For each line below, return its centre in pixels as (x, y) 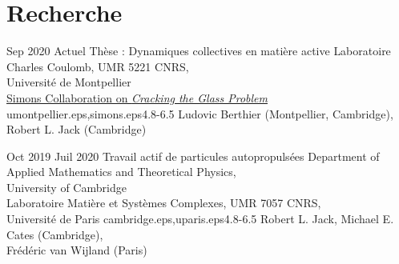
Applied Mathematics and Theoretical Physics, (121, 172)
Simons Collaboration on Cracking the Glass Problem (137, 97)
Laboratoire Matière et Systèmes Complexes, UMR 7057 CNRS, (164, 203)
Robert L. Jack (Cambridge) (77, 129)
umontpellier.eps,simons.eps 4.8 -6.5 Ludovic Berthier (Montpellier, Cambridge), (200, 113)
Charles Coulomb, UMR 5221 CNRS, (98, 66)
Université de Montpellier (69, 82)
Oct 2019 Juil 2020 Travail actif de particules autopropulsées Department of (193, 156)
